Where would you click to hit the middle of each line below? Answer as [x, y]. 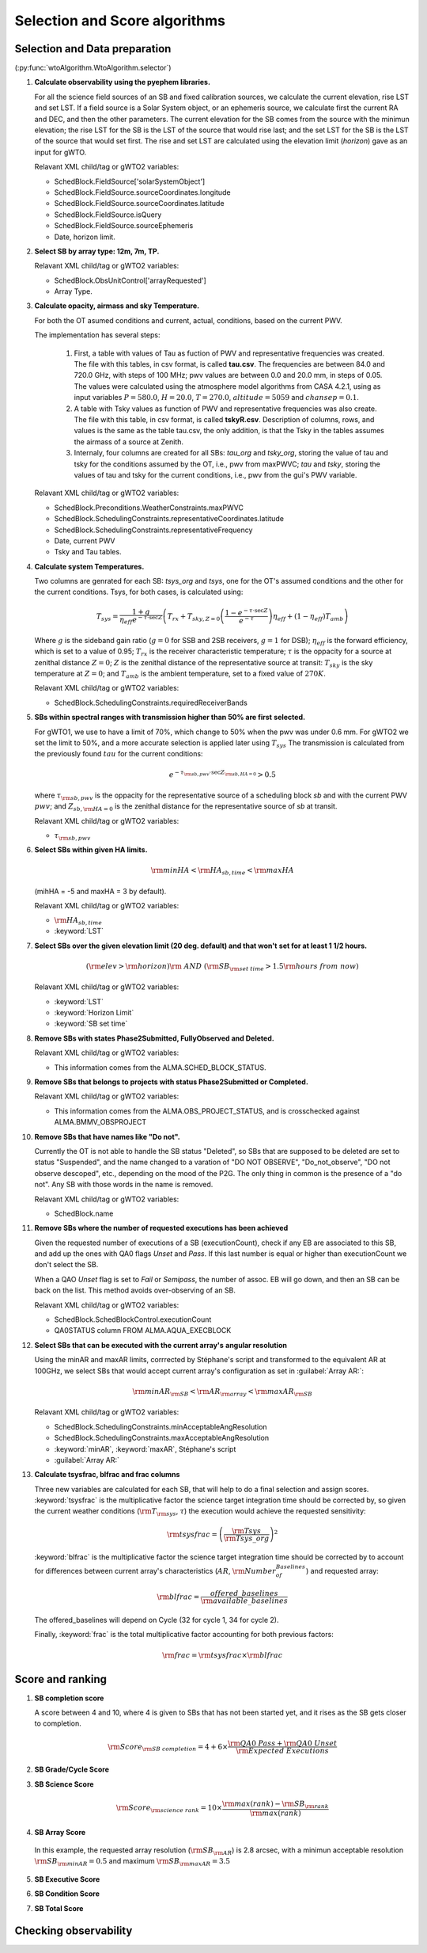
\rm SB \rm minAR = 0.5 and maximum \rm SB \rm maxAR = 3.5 [132, 1862]
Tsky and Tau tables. [88, 552]
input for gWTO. [60, 152]
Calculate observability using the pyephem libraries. [123, 82]
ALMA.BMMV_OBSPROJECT [100, 1122]
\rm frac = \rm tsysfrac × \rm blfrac [223, 1655]
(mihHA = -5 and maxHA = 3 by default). [100, 891]
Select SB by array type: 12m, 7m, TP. [97, 251]
